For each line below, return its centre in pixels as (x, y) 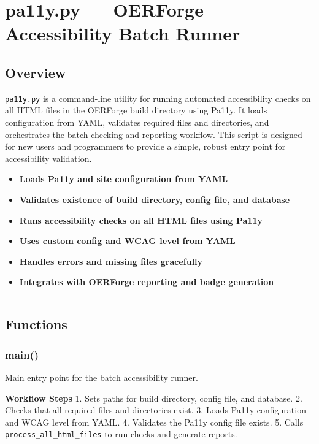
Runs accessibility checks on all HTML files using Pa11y (141, 220)
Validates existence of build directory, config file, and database (155, 199)
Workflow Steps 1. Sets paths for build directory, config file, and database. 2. (154, 398)
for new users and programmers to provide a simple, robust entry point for (145, 146)
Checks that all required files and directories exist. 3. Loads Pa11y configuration (156, 410)
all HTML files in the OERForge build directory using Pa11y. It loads (136, 110)
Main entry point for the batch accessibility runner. (102, 377)
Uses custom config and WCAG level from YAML (127, 241)
